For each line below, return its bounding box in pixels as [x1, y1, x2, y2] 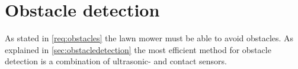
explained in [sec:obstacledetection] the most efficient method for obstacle [5, 43, 271, 55]
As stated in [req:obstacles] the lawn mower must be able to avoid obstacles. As [5, 32, 294, 44]
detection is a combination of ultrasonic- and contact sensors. [5, 55, 227, 67]
